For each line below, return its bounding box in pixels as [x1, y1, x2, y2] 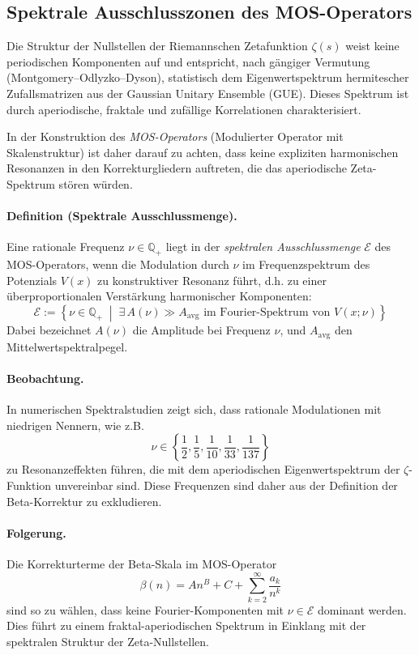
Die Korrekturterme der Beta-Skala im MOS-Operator [6, 555, 277, 572]
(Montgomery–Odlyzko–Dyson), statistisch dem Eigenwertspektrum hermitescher [6, 69, 409, 86]
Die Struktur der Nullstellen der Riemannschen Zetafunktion [6, 37, 308, 54]
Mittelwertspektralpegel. [6, 338, 128, 355]
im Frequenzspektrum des [242, 256, 370, 273]
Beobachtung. [6, 369, 84, 386]
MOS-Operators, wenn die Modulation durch [6, 256, 229, 273]
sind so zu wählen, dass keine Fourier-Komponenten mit [6, 601, 284, 618]
